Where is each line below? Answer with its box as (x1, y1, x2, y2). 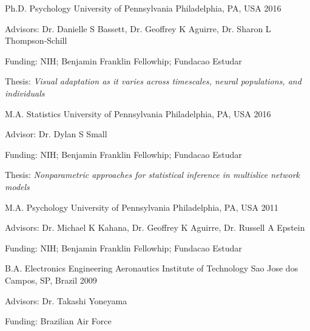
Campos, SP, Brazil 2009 (5, 273, 97, 286)
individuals (5, 86, 45, 99)
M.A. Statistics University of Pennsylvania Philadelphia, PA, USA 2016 (5, 107, 271, 120)
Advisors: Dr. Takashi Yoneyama (5, 294, 127, 307)
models (5, 180, 30, 193)
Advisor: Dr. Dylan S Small (5, 128, 107, 140)
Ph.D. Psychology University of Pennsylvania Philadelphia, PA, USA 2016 (5, 2, 281, 14)
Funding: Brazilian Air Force (5, 315, 112, 327)
